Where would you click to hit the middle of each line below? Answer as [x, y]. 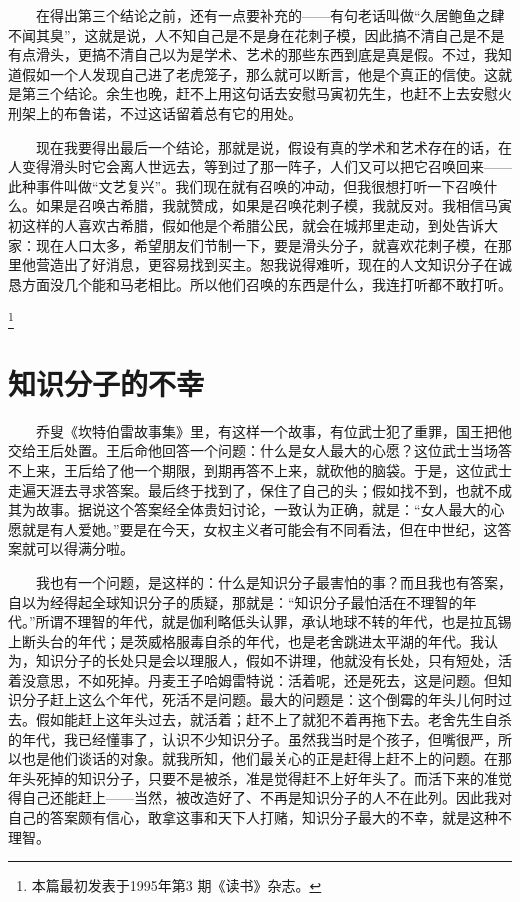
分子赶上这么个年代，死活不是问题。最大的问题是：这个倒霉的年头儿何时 [259, 699]
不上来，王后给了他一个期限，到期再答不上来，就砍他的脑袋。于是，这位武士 [260, 469]
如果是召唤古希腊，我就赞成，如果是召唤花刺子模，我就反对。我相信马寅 [273, 205]
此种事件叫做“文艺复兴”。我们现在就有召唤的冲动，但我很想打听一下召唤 [246, 185]
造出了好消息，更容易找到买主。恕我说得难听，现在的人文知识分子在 [273, 264]
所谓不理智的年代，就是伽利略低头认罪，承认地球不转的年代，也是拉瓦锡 [273, 621]
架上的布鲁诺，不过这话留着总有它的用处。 [161, 112]
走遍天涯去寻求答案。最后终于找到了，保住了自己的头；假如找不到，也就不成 [260, 489]
